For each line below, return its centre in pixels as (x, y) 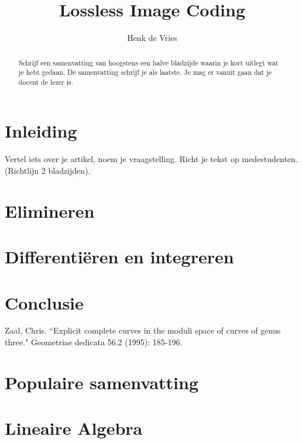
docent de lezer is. (46, 82)
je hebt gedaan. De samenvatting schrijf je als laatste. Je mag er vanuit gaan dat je (145, 72)
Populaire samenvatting (102, 382)
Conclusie (44, 302)
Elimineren (50, 210)
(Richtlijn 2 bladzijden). (48, 171)
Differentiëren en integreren (119, 257)
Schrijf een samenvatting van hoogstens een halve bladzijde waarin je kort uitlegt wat (148, 62)
